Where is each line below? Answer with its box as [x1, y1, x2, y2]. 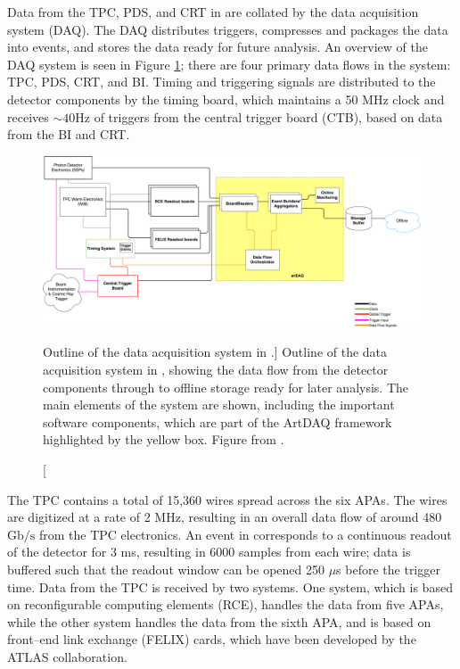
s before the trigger [336, 560, 440, 578]
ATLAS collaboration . [7, 647, 127, 665]
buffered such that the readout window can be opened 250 [7, 560, 324, 578]
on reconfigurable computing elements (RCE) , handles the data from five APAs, [7, 595, 444, 614]
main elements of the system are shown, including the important [43, 395, 395, 414]
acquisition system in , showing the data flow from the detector [43, 360, 389, 379]
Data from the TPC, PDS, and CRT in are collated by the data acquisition [7, 3, 419, 21]
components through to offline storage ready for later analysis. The [43, 377, 409, 396]
